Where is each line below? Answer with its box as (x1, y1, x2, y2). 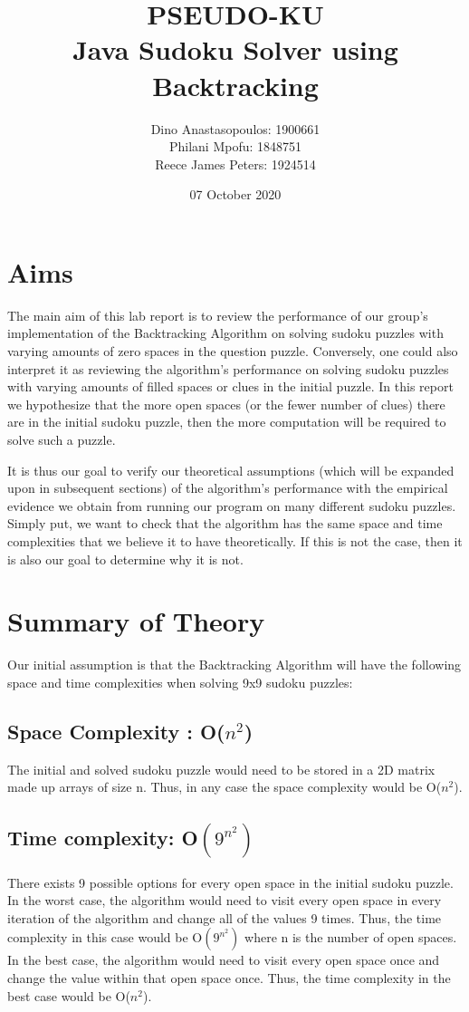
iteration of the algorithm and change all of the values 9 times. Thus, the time (7, 908, 442, 927)
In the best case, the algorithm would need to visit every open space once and (7, 950, 440, 969)
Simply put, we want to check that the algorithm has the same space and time (7, 514, 443, 533)
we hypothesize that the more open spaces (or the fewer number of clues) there (7, 394, 445, 413)
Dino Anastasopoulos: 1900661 (150, 119, 321, 138)
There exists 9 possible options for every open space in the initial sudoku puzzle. (7, 872, 454, 892)
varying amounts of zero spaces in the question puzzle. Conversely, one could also (7, 342, 458, 360)
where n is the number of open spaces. (244, 928, 457, 947)
